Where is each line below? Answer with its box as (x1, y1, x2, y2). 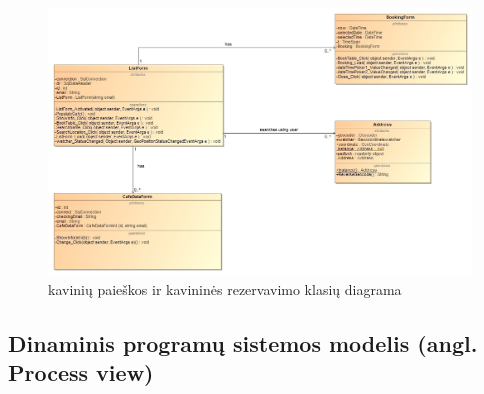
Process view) (8, 357, 154, 388)
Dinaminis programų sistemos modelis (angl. (8, 327, 478, 358)
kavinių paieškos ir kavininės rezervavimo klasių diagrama (48, 278, 402, 299)
